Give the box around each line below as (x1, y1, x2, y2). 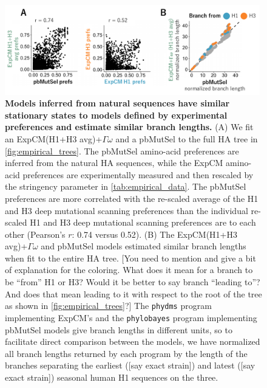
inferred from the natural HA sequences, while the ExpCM (5, 156, 223, 169)
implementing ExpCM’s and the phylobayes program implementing (5, 311, 257, 324)
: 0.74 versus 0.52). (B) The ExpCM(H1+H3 (72, 227, 238, 240)
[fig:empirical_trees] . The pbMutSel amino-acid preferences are (5, 144, 239, 157)
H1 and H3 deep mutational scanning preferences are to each (30, 216, 256, 229)
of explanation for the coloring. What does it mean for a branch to (5, 263, 253, 276)
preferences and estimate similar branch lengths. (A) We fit (5, 120, 254, 133)
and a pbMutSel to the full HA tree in (115, 132, 258, 145)
